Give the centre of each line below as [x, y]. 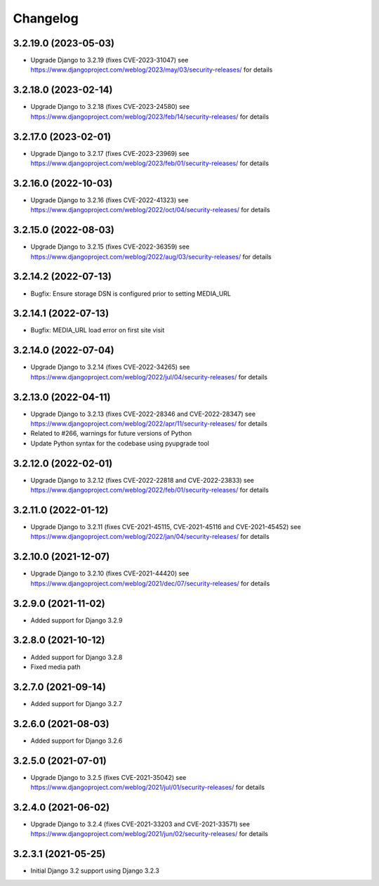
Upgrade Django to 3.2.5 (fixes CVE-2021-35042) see [108, 777]
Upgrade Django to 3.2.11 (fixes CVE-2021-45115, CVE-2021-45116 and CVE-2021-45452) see [166, 527]
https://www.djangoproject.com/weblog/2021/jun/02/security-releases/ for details [149, 834]
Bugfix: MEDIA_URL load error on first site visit [98, 330]
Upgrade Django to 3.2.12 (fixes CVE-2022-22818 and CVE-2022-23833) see [142, 480]
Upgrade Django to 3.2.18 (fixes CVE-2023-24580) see [110, 107]
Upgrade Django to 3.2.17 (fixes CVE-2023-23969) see [110, 153]
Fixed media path [55, 667]
